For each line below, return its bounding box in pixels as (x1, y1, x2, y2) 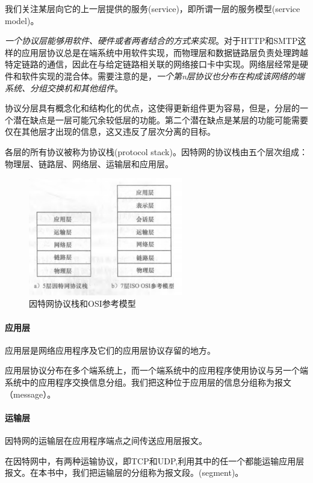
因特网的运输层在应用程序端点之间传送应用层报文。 (5, 434, 207, 447)
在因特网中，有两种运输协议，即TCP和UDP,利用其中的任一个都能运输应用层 (5, 454, 305, 467)
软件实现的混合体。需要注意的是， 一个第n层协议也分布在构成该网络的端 (21, 69, 305, 82)
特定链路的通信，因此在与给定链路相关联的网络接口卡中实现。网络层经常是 (5, 58, 300, 70)
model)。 (5, 14, 39, 26)
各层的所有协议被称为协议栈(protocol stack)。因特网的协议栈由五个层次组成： (5, 145, 308, 158)
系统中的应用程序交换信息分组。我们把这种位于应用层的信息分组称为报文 (5, 376, 291, 389)
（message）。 (5, 387, 56, 400)
